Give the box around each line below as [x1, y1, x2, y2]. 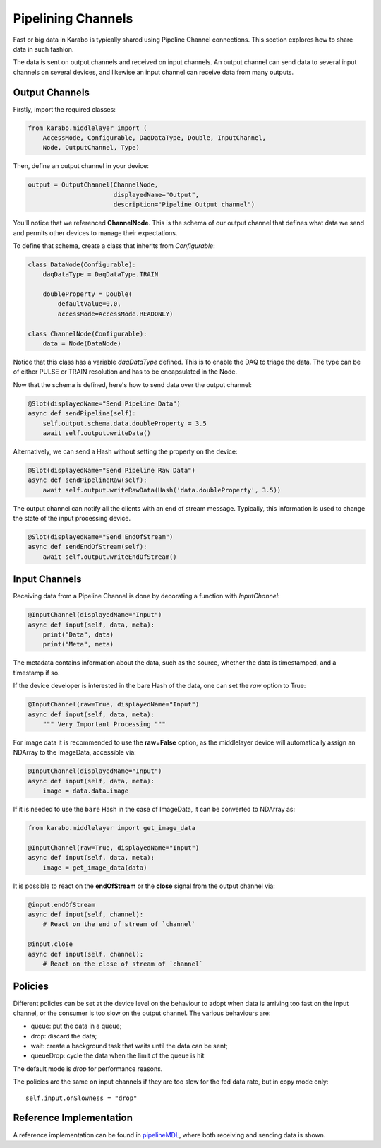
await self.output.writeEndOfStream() [42, 552, 177, 561]
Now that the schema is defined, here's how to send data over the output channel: [13, 380, 252, 389]
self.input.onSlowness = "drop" [25, 1094, 138, 1102]
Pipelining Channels [13, 11, 133, 26]
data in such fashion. [13, 45, 74, 53]
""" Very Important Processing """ [42, 721, 166, 728]
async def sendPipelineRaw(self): [28, 476, 147, 484]
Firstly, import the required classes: [13, 105, 116, 113]
